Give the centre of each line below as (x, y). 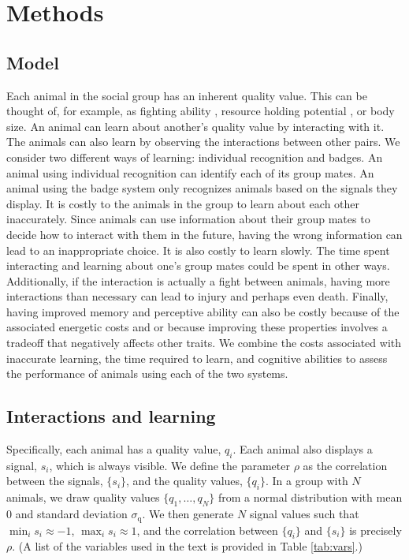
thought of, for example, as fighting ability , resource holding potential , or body (201, 111)
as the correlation (345, 465)
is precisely (376, 530)
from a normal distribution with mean (310, 497)
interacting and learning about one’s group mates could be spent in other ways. (198, 265)
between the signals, (55, 481)
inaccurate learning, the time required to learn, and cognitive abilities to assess (197, 358)
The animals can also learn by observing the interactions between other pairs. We (203, 142)
